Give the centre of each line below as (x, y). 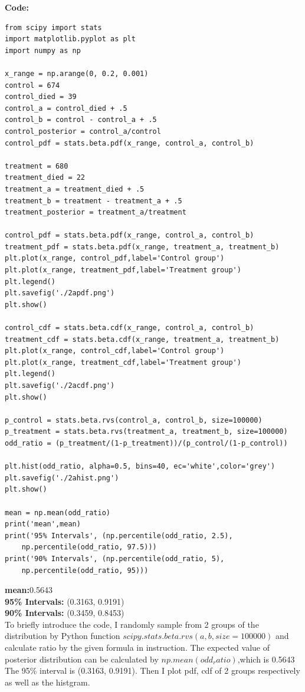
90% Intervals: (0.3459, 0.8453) (65, 613)
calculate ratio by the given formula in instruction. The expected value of (137, 647)
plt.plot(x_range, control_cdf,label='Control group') (115, 351)
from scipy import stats (53, 27)
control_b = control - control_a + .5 (81, 120)
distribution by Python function (63, 636)
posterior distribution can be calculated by (82, 659)
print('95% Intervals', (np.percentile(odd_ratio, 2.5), (119, 536)
